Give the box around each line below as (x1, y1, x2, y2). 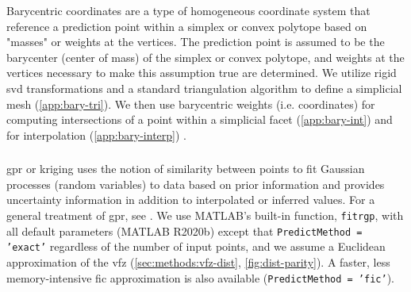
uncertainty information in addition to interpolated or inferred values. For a (6, 191, 375, 208)
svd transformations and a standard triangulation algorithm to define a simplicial (6, 79, 402, 96)
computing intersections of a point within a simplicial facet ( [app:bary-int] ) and (6, 111, 393, 128)
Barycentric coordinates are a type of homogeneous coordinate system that (6, 2, 371, 18)
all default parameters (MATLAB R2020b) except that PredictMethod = (6, 222, 363, 239)
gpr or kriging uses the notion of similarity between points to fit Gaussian (6, 160, 365, 177)
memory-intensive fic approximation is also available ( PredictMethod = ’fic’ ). (6, 269, 394, 286)
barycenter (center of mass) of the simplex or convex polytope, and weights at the (6, 48, 405, 65)
